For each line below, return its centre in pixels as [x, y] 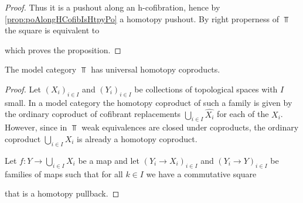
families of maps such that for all [64, 173]
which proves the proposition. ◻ [63, 49]
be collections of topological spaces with [206, 89]
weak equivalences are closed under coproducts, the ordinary [190, 127]
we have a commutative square [201, 173]
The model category [41, 69]
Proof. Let [23, 89]
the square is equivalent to [52, 30]
